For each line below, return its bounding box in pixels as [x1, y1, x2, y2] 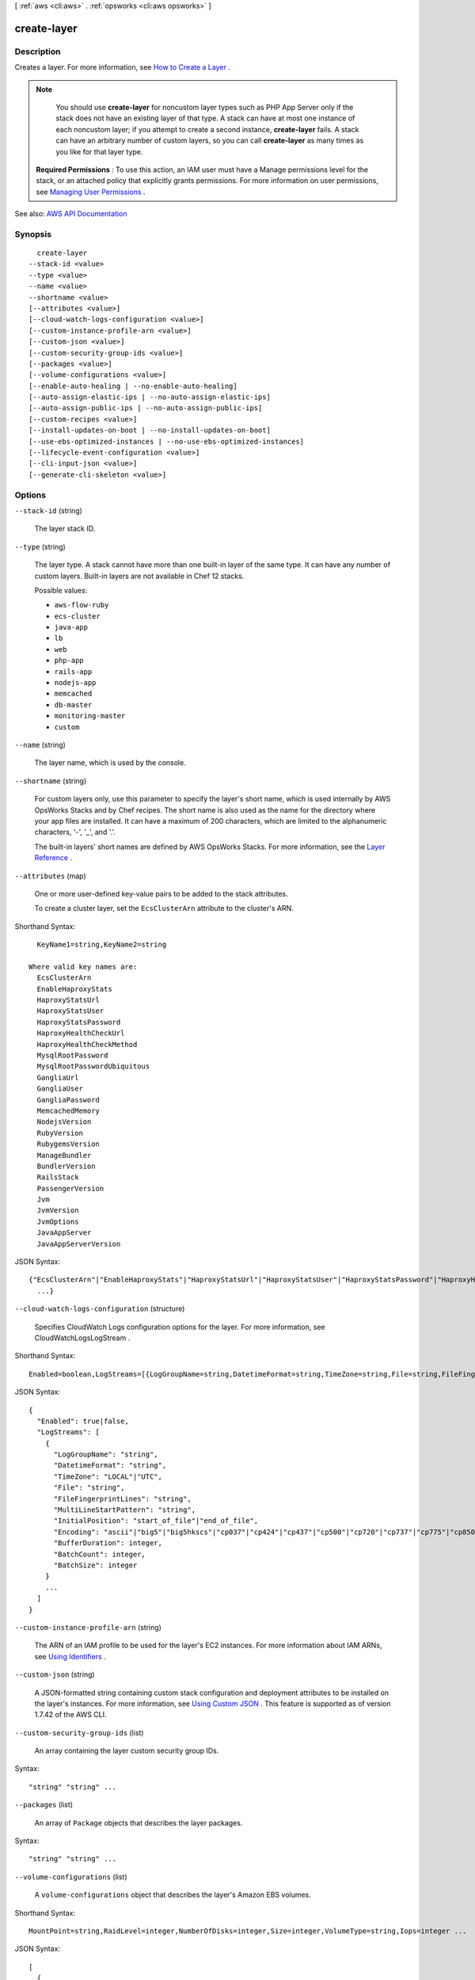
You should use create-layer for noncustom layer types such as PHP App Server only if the [55, 102, 354, 112]
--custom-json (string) [14, 1670, 95, 1679]
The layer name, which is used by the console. [34, 758, 186, 767]
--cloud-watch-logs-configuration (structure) [14, 1304, 185, 1314]
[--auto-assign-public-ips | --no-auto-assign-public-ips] [28, 404, 263, 413]
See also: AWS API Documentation [14, 209, 127, 219]
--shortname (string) [14, 776, 87, 786]
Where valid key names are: [28, 962, 138, 971]
